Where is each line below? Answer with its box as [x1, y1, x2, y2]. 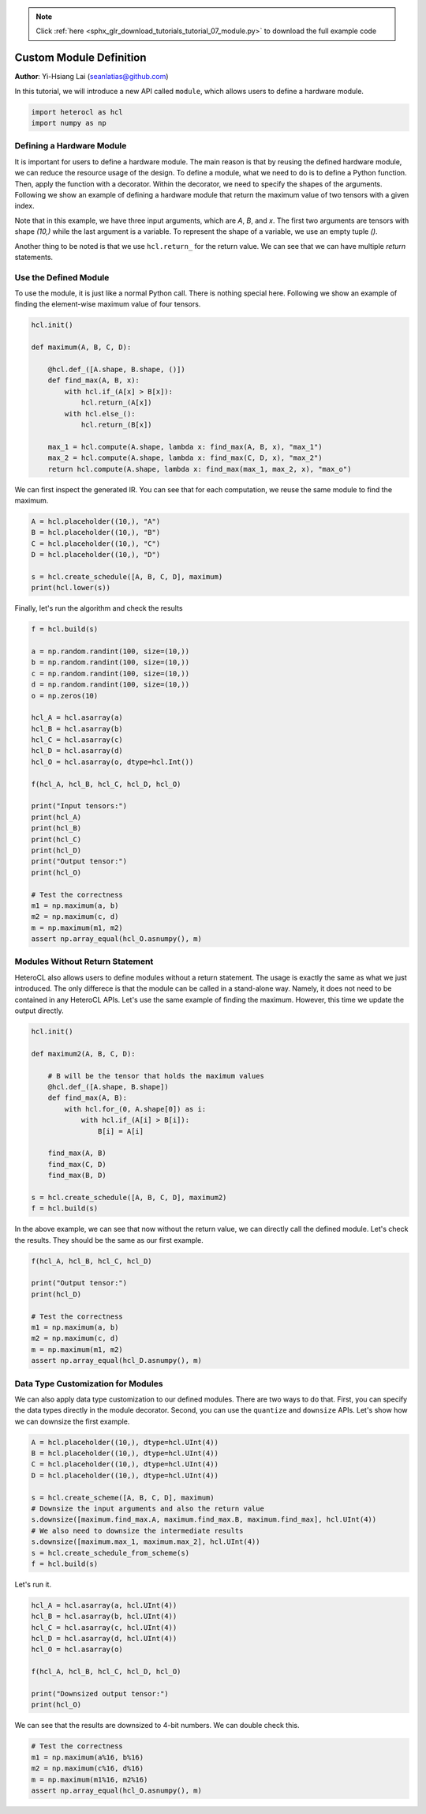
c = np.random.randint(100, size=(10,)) [31, 668, 189, 678]
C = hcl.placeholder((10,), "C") [31, 539, 161, 548]
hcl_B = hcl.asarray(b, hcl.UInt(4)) [31, 1612, 177, 1621]
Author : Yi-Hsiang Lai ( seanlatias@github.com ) [14, 72, 169, 81]
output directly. [14, 1006, 65, 1015]
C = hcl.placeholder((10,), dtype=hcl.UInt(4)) [31, 1460, 219, 1469]
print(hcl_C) [31, 834, 82, 844]
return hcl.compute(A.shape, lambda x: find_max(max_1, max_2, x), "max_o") [47, 465, 352, 473]
